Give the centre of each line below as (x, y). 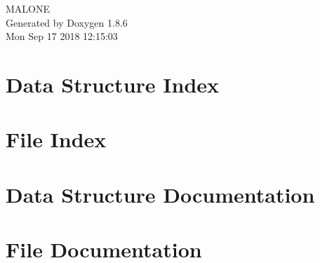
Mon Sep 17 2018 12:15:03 (62, 36)
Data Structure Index (113, 84)
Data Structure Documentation (160, 194)
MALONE (28, 8)
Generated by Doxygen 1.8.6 (67, 22)
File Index (56, 139)
